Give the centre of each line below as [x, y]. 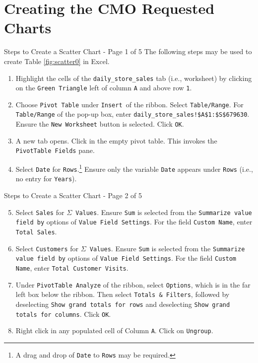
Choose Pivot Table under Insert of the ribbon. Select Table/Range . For [129, 104]
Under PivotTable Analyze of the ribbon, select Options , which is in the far [133, 284]
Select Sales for [40, 212]
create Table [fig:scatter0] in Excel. [57, 61]
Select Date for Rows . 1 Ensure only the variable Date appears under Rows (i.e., [134, 168]
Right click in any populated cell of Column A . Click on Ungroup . [114, 330]
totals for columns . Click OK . [63, 314]
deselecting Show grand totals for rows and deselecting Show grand [123, 304]
